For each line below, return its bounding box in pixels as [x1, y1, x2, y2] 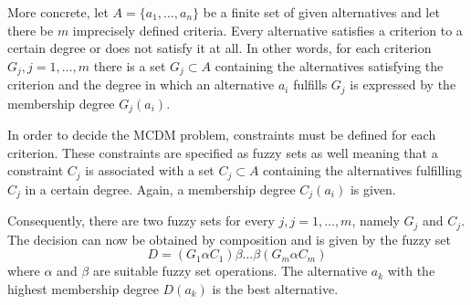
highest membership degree [7, 279, 159, 298]
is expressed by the [350, 75, 456, 94]
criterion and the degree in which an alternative [7, 75, 275, 94]
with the [387, 261, 435, 280]
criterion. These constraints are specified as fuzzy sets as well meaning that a [7, 142, 438, 162]
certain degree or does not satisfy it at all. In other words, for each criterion [7, 38, 432, 58]
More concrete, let [7, 3, 109, 21]
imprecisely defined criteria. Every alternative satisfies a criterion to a [72, 20, 463, 39]
